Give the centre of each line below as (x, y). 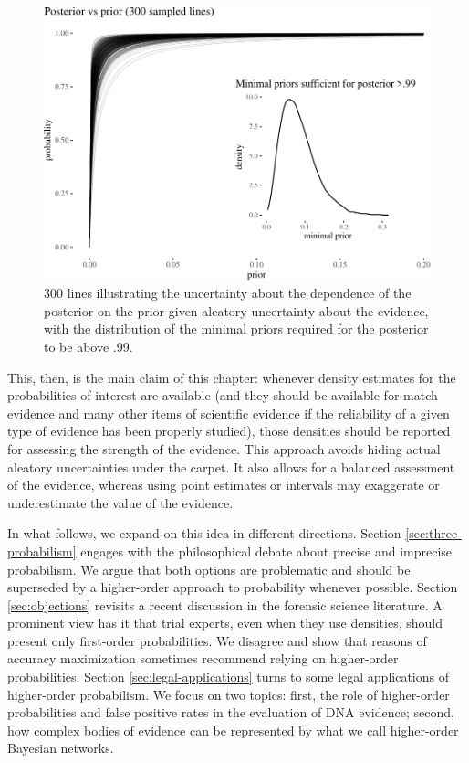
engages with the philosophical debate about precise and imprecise (266, 551)
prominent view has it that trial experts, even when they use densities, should (225, 623)
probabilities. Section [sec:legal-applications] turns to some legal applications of (228, 677)
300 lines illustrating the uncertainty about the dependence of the (228, 293)
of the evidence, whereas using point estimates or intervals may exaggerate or (224, 485)
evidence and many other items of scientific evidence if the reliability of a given (229, 413)
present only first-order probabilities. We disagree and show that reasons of (217, 640)
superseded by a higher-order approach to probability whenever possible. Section (233, 587)
